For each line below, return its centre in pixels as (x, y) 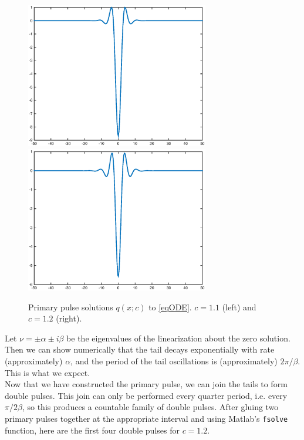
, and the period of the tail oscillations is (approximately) (174, 361)
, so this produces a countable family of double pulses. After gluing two (150, 407)
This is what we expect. (48, 372)
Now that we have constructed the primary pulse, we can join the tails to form (146, 384)
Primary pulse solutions (71, 307)
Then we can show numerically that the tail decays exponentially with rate (140, 349)
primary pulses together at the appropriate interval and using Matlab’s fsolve (146, 418)
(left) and (239, 307)
